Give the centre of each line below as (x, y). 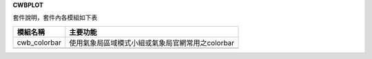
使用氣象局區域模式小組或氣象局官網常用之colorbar (152, 43)
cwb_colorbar (39, 43)
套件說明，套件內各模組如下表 (55, 18)
